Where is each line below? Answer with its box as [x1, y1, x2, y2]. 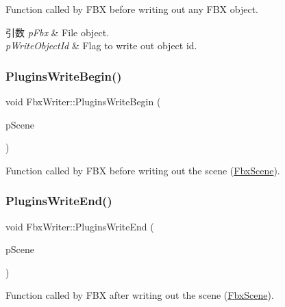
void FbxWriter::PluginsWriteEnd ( [5, 219, 154, 233]
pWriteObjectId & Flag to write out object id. [5, 38, 197, 53]
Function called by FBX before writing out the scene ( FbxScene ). [5, 163, 280, 177]
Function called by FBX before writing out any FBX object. [5, 2, 258, 16]
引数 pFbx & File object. [5, 25, 110, 39]
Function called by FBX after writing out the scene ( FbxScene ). [5, 288, 274, 302]
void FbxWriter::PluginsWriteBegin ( [5, 94, 161, 108]
